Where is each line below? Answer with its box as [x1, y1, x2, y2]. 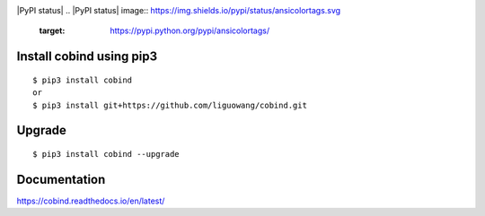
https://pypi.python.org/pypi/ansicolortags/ [110, 25, 269, 36]
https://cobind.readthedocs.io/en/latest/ [16, 195, 165, 206]
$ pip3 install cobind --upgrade [32, 149, 180, 159]
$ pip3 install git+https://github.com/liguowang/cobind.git [32, 99, 307, 110]
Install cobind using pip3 [16, 49, 158, 65]
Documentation [16, 171, 106, 187]
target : [39, 25, 66, 36]
